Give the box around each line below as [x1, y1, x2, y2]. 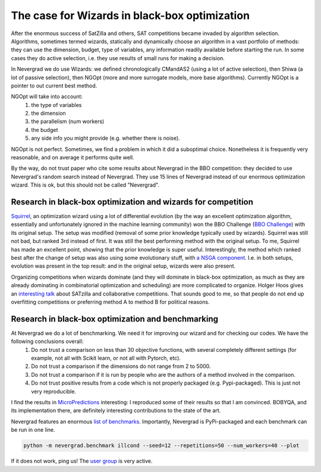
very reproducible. [31, 388, 77, 395]
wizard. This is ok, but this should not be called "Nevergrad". [11, 181, 160, 188]
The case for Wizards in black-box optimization [11, 9, 250, 22]
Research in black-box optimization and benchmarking [11, 314, 219, 324]
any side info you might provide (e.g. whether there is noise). [31, 134, 181, 142]
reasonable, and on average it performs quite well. [11, 154, 135, 161]
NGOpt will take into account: [11, 93, 83, 100]
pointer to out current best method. [11, 82, 97, 89]
